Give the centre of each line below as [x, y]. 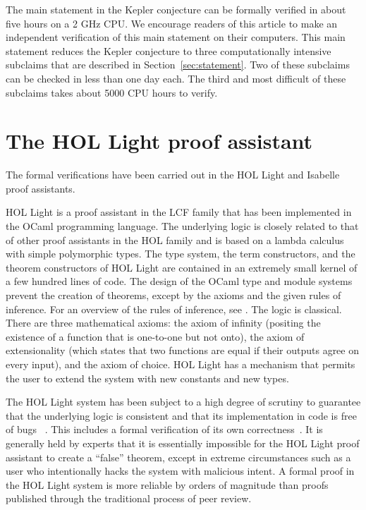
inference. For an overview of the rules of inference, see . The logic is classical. [174, 309]
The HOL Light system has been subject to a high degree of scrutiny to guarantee [183, 402]
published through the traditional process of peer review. [129, 498]
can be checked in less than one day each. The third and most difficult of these [176, 78]
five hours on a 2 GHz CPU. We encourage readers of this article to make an [172, 23]
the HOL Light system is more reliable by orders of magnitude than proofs [167, 484]
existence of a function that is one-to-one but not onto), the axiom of [155, 336]
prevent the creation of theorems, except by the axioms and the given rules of [173, 295]
